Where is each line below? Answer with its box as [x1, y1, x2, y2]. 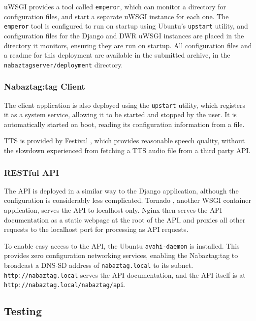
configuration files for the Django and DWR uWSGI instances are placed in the [4, 30, 244, 40]
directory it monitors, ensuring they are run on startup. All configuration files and [4, 40, 252, 50]
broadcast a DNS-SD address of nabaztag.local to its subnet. [4, 260, 193, 270]
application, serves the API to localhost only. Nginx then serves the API [4, 205, 223, 215]
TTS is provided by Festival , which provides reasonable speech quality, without [4, 135, 245, 146]
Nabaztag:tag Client [4, 80, 85, 93]
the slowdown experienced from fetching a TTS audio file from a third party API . [4, 145, 251, 155]
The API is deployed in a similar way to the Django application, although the [4, 185, 239, 195]
